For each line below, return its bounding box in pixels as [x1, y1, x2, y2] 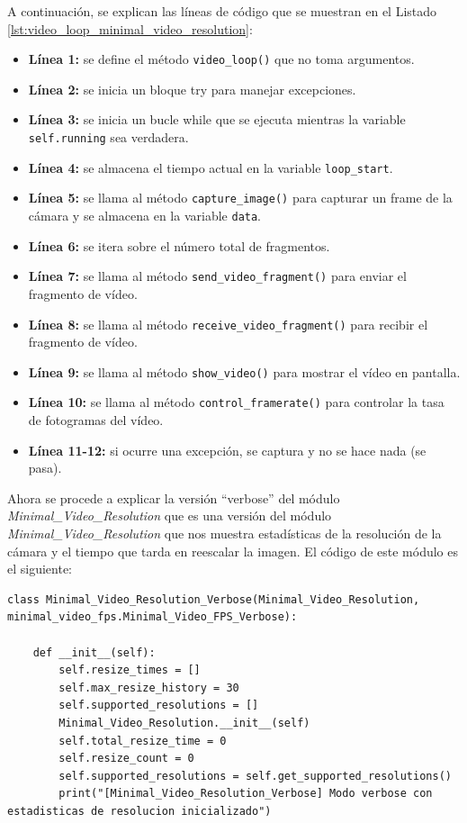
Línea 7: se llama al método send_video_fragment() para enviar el [28, 267, 407, 285]
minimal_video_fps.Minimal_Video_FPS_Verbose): [7, 610, 298, 624]
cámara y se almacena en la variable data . [28, 206, 262, 224]
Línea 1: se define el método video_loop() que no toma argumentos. [28, 50, 415, 68]
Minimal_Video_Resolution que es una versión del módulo [7, 506, 332, 525]
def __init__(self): [32, 646, 156, 659]
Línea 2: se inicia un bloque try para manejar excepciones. [28, 79, 356, 98]
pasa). [28, 458, 62, 477]
